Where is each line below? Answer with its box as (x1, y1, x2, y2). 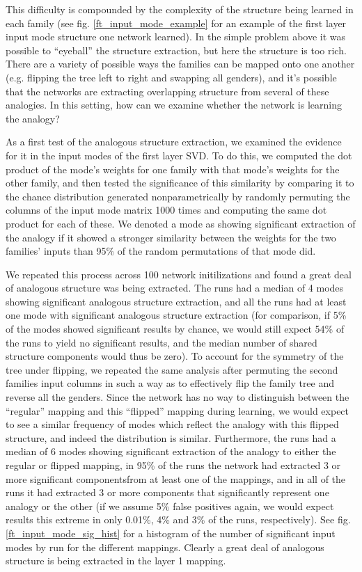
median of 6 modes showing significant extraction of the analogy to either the (6, 444, 336, 459)
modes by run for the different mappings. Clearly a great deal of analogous (6, 539, 324, 554)
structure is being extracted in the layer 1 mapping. (6, 553, 226, 568)
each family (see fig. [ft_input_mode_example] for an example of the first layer (6, 15, 347, 30)
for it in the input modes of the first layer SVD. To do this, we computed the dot (6, 148, 352, 162)
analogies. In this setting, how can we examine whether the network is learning (6, 97, 342, 112)
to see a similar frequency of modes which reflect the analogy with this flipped (6, 417, 339, 431)
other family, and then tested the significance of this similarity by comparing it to (6, 175, 354, 190)
